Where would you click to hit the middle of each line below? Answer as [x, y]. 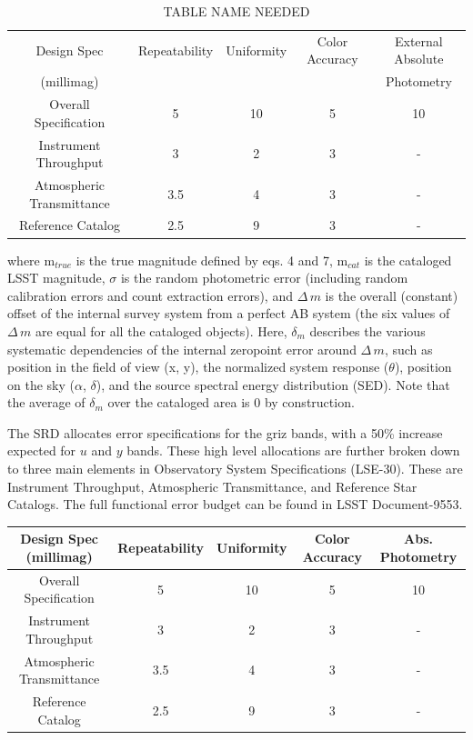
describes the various [367, 330]
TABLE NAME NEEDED [236, 11]
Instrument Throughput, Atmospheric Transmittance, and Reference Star [212, 486]
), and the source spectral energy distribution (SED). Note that [273, 384]
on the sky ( [41, 384]
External [418, 40]
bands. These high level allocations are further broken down [293, 450]
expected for [42, 450]
